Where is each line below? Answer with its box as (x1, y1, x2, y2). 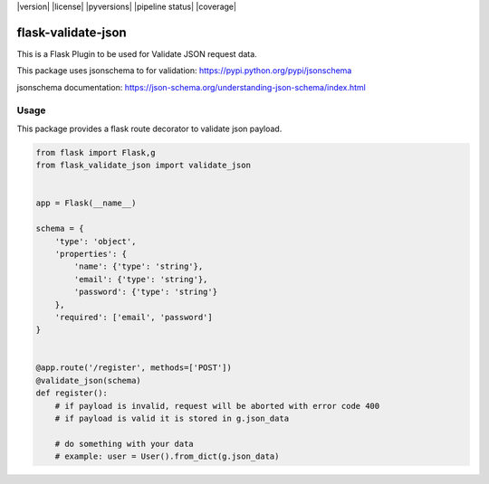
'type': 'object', (54, 236, 137, 246)
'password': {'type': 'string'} (73, 287, 217, 298)
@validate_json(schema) (35, 375, 142, 385)
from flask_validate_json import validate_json (35, 160, 251, 171)
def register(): (35, 388, 109, 398)
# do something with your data (54, 439, 194, 449)
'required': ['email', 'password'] (54, 312, 213, 322)
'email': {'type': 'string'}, (73, 274, 208, 284)
